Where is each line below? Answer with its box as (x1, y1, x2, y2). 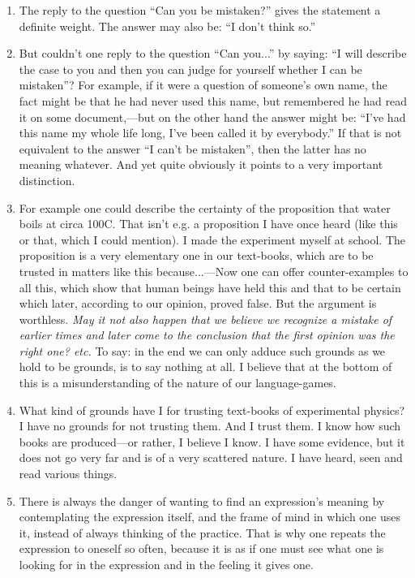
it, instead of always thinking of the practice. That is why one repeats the (19, 524, 386, 541)
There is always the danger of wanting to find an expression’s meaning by (19, 492, 385, 509)
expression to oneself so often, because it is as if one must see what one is (19, 540, 384, 557)
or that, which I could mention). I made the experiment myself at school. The (19, 231, 405, 248)
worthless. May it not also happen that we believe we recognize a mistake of (19, 310, 392, 327)
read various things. (19, 465, 118, 482)
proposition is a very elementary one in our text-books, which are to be (19, 247, 374, 264)
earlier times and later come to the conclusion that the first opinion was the (19, 326, 395, 343)
